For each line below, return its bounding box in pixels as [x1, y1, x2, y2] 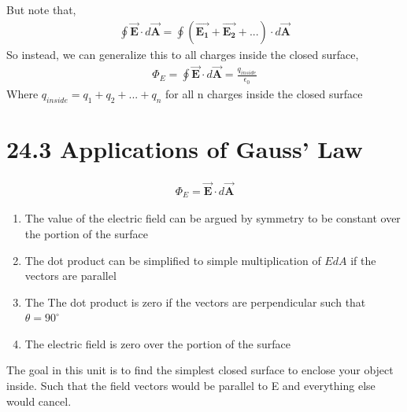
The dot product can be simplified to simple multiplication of [24, 252, 321, 268]
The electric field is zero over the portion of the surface [24, 335, 290, 351]
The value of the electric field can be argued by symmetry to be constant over [24, 210, 401, 226]
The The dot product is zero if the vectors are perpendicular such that [24, 293, 366, 310]
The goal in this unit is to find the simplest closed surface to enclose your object [6, 362, 394, 378]
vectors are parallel [24, 267, 117, 284]
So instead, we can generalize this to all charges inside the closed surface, [6, 46, 359, 62]
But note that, [6, 2, 76, 17]
